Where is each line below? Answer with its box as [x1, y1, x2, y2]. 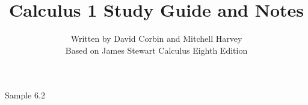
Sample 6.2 [5, 89, 45, 101]
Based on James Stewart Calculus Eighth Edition [65, 44, 248, 56]
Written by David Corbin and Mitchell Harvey [70, 32, 242, 45]
